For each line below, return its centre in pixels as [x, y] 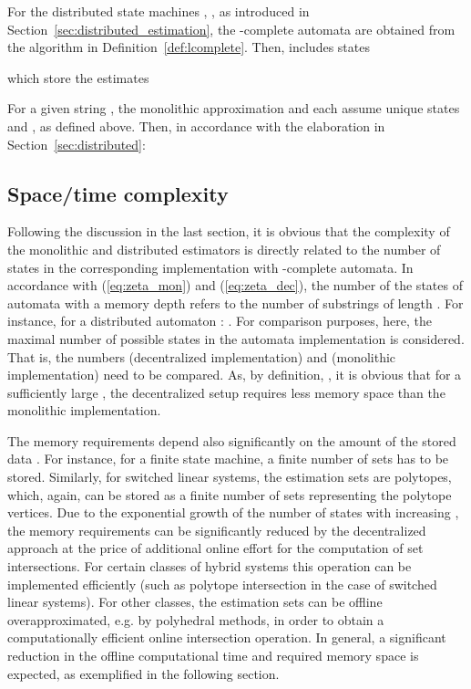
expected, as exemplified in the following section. [143, 673]
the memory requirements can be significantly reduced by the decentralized [217, 530]
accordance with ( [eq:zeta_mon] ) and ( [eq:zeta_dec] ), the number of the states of [235, 285]
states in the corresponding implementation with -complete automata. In [210, 267]
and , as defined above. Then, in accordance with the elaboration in [196, 125]
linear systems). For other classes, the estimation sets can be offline [195, 602]
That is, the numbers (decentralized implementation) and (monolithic [202, 356]
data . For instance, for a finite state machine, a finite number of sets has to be [228, 459]
